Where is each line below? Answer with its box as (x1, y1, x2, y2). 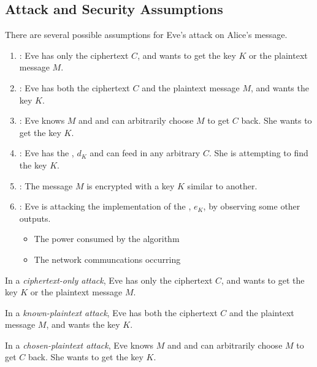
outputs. (19, 211, 51, 224)
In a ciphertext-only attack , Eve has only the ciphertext (5, 273, 213, 286)
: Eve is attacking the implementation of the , (19, 200, 191, 213)
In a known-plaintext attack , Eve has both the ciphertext (5, 306, 218, 319)
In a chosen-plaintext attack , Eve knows (5, 338, 154, 351)
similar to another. (187, 179, 258, 192)
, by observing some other (203, 200, 300, 213)
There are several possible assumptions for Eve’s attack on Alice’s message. (5, 28, 288, 41)
